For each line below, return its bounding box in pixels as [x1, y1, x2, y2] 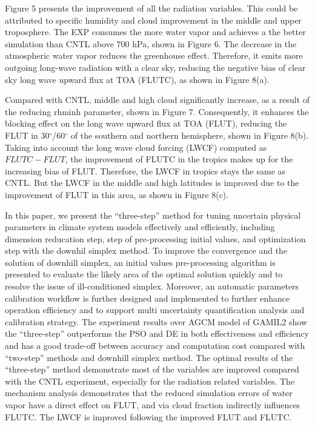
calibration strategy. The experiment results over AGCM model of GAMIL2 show [5, 315, 308, 328]
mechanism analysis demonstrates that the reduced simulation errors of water [5, 386, 293, 399]
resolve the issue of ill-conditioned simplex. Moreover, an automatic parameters [5, 280, 299, 293]
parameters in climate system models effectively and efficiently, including [5, 220, 275, 233]
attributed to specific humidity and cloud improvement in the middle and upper [5, 13, 302, 26]
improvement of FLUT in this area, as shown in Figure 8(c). [5, 188, 229, 200]
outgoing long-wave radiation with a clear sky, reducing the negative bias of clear [5, 61, 306, 73]
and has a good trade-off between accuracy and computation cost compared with [5, 339, 305, 352]
